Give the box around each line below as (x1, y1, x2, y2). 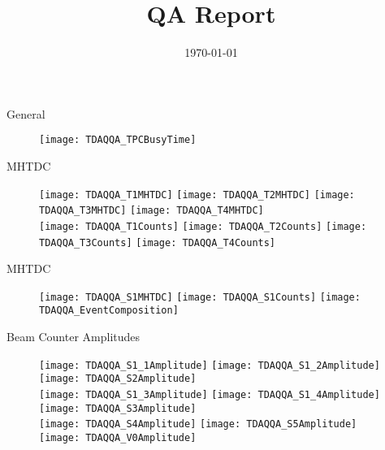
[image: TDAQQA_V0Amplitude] (39, 431, 197, 444)
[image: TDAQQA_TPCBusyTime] (39, 134, 197, 146)
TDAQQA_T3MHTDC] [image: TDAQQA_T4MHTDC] (39, 205, 264, 217)
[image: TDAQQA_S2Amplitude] (39, 373, 197, 385)
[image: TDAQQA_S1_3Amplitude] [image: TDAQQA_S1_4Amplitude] (39, 389, 380, 400)
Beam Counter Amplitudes (6, 328, 141, 345)
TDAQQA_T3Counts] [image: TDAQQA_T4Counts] (39, 236, 276, 249)
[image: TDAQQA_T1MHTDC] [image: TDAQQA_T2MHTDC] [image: (39, 188, 355, 201)
